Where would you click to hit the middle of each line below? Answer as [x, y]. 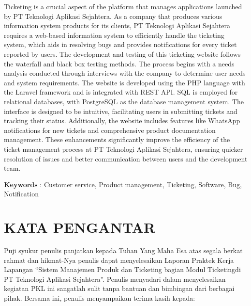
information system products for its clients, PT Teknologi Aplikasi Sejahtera [117, 25]
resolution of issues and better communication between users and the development [126, 158]
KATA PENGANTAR [80, 227]
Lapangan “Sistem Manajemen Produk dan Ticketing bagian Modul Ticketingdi [122, 269]
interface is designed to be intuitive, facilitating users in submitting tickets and [121, 111]
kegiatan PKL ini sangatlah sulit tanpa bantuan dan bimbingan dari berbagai [119, 288]
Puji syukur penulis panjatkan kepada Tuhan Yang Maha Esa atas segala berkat [123, 250]
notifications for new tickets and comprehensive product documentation [110, 130]
